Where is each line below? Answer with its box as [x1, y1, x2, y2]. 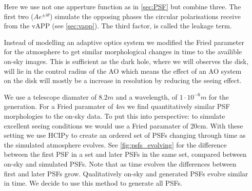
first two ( [4, 11, 34, 21]
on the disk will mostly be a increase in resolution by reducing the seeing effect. [4, 75, 242, 85]
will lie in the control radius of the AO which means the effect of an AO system [4, 65, 242, 76]
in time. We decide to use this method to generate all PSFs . [4, 178, 182, 188]
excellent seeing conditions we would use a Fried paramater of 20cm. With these [4, 120, 243, 130]
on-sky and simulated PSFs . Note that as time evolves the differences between [4, 158, 236, 169]
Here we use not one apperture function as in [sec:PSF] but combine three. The [4, 1, 241, 11]
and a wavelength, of [116, 91, 177, 102]
